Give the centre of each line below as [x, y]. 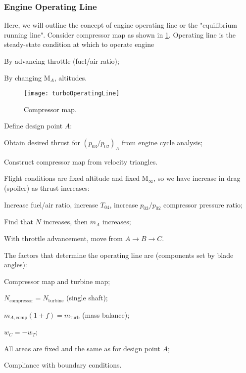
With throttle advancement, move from [64, 238]
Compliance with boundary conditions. [63, 365]
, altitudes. [71, 77]
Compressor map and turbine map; [57, 281]
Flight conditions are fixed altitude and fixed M [76, 178]
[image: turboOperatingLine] [72, 94]
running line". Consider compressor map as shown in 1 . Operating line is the [120, 34]
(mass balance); [106, 314]
